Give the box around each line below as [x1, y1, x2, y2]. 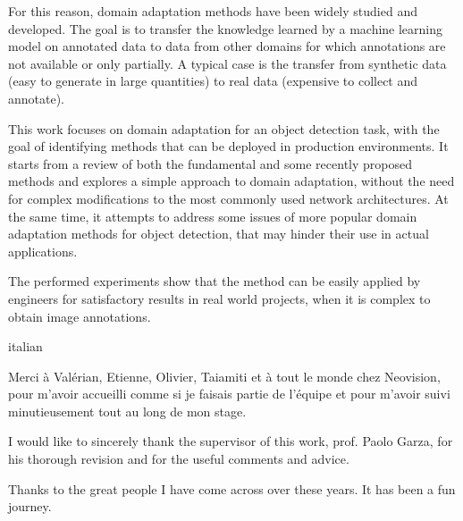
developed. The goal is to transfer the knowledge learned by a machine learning [8, 19, 443, 38]
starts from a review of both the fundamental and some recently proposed [8, 154, 413, 172]
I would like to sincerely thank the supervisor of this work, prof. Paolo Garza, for [8, 432, 453, 450]
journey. [8, 497, 52, 516]
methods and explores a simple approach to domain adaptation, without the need [8, 172, 455, 190]
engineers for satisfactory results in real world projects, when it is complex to [8, 289, 431, 307]
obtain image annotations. [8, 307, 151, 325]
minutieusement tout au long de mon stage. [8, 401, 247, 420]
